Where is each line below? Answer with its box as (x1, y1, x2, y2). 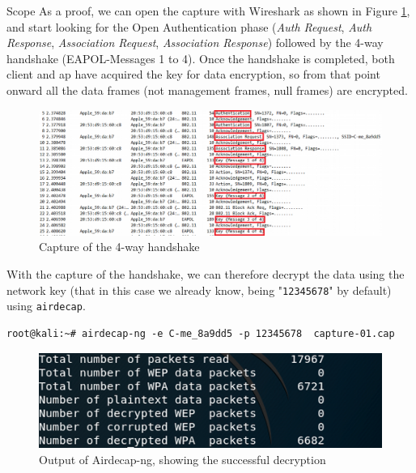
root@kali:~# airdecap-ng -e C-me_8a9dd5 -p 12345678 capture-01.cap (6, 327, 395, 339)
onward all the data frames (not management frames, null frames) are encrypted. (6, 81, 408, 98)
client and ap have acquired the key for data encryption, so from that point (6, 66, 380, 83)
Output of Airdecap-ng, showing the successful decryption (39, 450, 326, 467)
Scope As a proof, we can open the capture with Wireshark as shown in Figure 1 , (6, 2, 410, 19)
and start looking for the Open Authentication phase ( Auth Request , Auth (6, 18, 372, 35)
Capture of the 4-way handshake (39, 238, 200, 255)
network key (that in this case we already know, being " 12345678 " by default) (6, 281, 392, 298)
